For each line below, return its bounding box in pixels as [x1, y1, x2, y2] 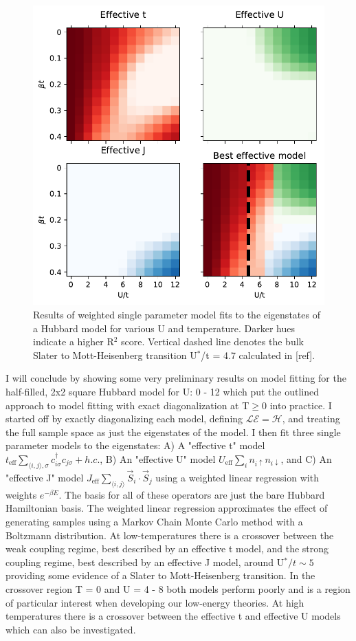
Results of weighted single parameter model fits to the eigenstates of [33, 307, 320, 322]
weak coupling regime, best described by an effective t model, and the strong [5, 541, 329, 556]
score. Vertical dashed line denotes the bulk [121, 334, 304, 349]
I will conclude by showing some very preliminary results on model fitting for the [5, 371, 346, 385]
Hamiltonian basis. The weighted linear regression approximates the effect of [5, 501, 328, 515]
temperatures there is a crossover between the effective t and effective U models [5, 609, 341, 623]
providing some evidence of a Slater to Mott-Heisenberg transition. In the [5, 568, 315, 583]
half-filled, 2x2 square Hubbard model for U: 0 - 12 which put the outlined [5, 384, 320, 399]
